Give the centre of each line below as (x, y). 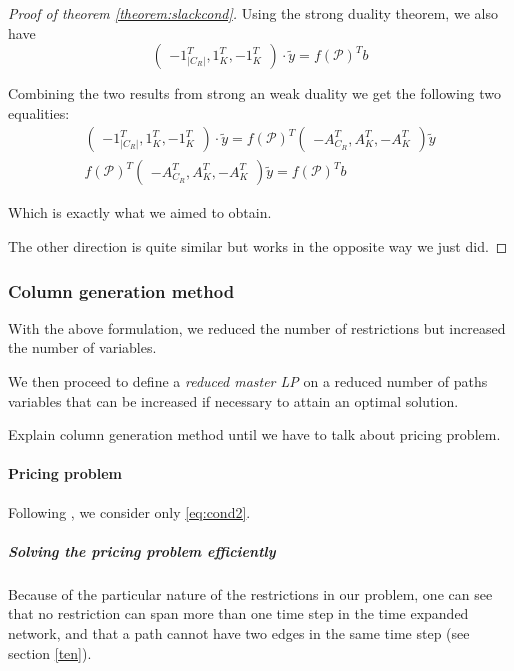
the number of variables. (82, 347)
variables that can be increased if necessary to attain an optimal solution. (233, 400)
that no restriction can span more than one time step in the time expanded (238, 613)
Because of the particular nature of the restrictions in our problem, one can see (250, 593)
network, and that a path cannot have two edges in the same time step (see (239, 632)
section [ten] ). (50, 652)
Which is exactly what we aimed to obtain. (140, 212)
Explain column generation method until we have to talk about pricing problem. (254, 434)
